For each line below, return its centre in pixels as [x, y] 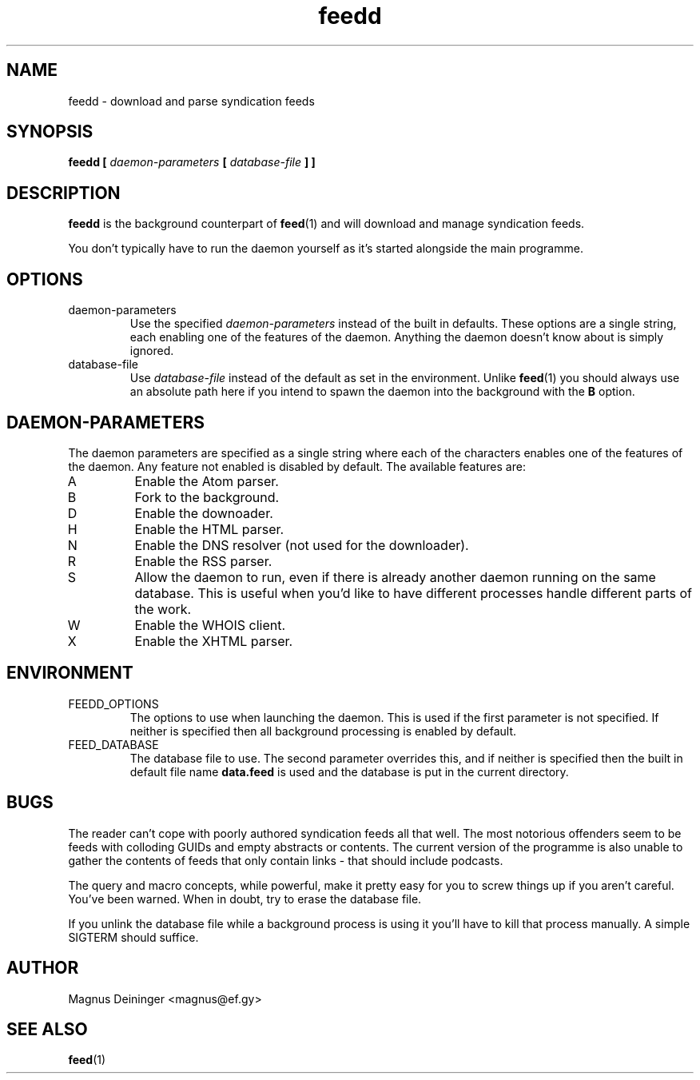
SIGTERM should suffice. [133, 937]
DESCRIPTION [64, 193]
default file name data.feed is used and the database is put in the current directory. [349, 771]
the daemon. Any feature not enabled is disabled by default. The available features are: [297, 466]
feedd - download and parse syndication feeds [191, 101]
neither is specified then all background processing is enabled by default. [323, 731]
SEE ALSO [47, 1029]
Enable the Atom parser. [207, 481]
